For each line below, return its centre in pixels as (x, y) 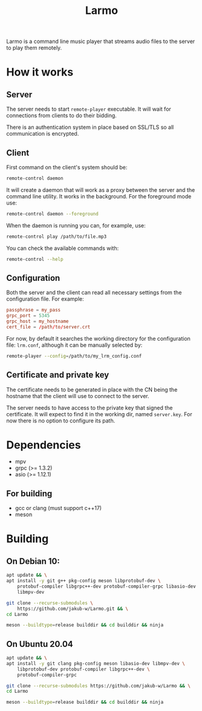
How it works (40, 72)
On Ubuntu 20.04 (40, 644)
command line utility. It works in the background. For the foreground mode (99, 196)
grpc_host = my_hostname (37, 321)
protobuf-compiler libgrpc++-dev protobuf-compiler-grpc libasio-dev (107, 586)
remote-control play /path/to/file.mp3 (57, 237)
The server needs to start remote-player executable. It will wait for (89, 109)
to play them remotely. (34, 48)
